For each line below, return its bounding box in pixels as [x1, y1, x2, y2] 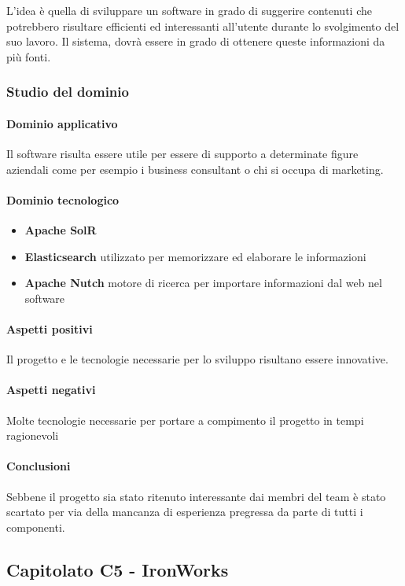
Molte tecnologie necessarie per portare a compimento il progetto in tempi [6, 411, 364, 428]
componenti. [6, 518, 65, 535]
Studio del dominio [6, 82, 129, 101]
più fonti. [6, 48, 51, 64]
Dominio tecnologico [6, 191, 120, 208]
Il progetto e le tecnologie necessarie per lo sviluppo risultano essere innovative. [6, 351, 388, 367]
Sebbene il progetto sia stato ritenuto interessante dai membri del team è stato [6, 488, 386, 504]
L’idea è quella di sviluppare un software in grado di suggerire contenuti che [6, 2, 372, 18]
